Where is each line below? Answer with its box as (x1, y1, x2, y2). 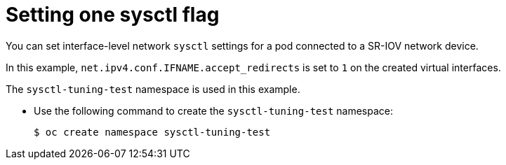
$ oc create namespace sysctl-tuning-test (34, 126, 271, 138)
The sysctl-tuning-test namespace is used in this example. (6, 82, 300, 95)
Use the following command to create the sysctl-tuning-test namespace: (34, 104, 394, 117)
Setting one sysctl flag (6, 3, 220, 27)
